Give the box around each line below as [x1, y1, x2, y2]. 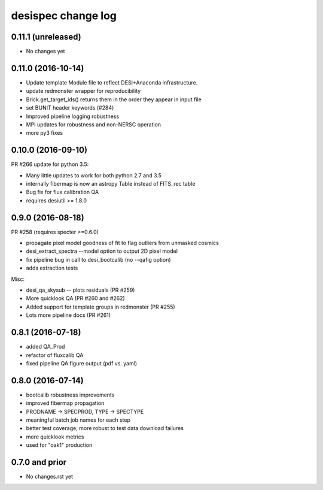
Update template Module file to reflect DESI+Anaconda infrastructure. [26, 78, 198, 86]
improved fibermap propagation [26, 400, 105, 407]
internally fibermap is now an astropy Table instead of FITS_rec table [26, 180, 196, 187]
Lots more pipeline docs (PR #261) [26, 311, 111, 319]
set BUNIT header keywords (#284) [26, 104, 114, 111]
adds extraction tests [26, 264, 78, 272]
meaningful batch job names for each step [26, 416, 131, 424]
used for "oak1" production [26, 441, 93, 449]
